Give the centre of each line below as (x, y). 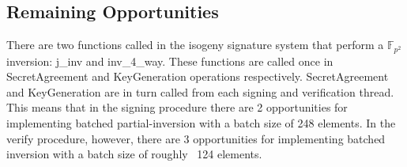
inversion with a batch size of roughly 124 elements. (134, 154)
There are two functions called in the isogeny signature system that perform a (195, 45)
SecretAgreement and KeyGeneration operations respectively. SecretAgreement (198, 76)
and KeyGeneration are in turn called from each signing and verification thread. (200, 91)
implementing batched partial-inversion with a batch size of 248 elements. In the (201, 123)
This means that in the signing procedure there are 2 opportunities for (177, 107)
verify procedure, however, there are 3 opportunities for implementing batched (196, 138)
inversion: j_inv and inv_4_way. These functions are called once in (170, 61)
